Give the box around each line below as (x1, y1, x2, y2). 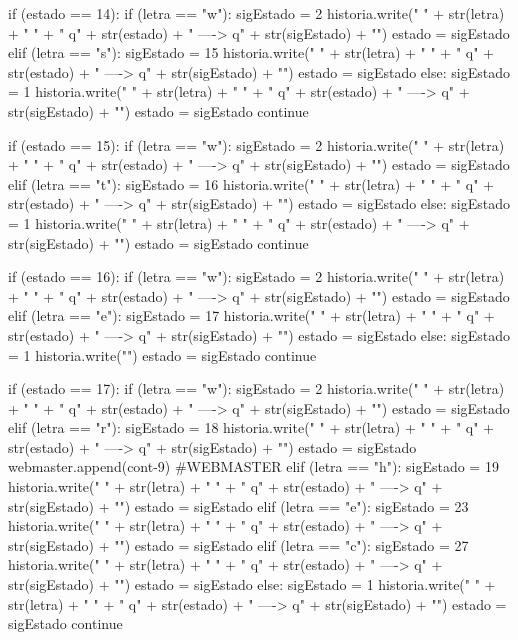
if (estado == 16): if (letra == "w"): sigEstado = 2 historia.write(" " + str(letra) (8, 266, 505, 287)
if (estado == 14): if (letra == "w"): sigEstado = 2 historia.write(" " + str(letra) (8, 3, 505, 23)
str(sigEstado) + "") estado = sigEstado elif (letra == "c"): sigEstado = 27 (8, 534, 469, 555)
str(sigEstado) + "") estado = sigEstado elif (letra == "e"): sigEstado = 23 (8, 495, 469, 516)
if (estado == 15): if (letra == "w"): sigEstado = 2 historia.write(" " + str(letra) (8, 134, 505, 155)
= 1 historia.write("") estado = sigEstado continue (8, 344, 317, 365)
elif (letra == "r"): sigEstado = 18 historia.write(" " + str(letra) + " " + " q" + (8, 417, 494, 438)
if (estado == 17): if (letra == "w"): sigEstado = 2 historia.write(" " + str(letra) (8, 378, 505, 399)
